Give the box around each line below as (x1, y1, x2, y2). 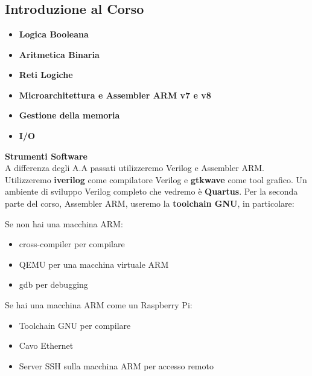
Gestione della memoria (19, 109, 120, 122)
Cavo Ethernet (19, 339, 74, 352)
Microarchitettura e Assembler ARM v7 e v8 (19, 88, 211, 101)
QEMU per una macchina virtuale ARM (19, 258, 169, 270)
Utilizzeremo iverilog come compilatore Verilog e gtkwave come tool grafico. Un (5, 173, 307, 186)
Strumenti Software (5, 149, 88, 162)
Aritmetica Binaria (19, 48, 100, 60)
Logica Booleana (19, 28, 89, 40)
